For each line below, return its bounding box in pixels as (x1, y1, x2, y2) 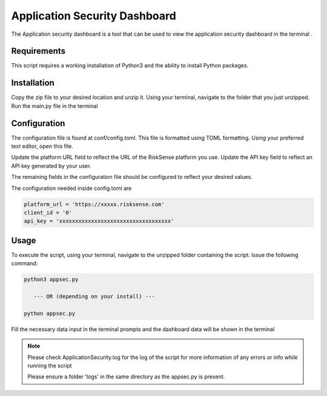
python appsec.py (24, 310, 76, 317)
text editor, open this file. (11, 143, 74, 150)
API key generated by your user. (11, 162, 91, 169)
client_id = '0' (24, 209, 73, 216)
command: (11, 260, 38, 267)
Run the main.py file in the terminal (11, 102, 98, 109)
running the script (27, 361, 72, 369)
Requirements (11, 46, 66, 56)
